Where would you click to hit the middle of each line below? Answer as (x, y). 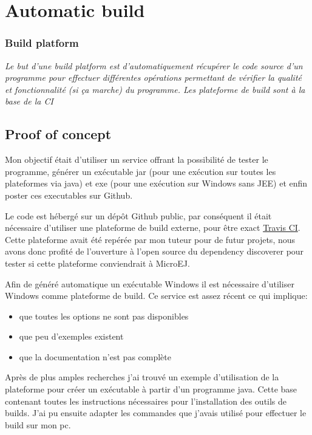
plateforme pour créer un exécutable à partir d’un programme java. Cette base (151, 389)
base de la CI (29, 101)
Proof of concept (58, 134)
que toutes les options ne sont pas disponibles (104, 316)
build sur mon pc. (38, 424)
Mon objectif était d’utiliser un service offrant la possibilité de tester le (137, 159)
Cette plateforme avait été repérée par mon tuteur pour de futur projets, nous (150, 239)
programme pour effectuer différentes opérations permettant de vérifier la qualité (153, 77)
